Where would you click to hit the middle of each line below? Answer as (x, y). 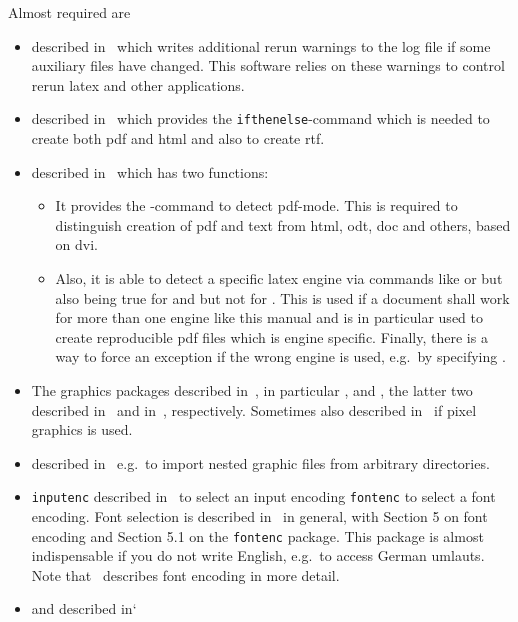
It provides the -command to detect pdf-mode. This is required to (256, 205)
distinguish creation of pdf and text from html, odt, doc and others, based (283, 224)
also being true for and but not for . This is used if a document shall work (282, 297)
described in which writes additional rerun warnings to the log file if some (261, 45)
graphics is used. (82, 429)
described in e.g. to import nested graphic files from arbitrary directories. (260, 462)
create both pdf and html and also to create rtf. (178, 138)
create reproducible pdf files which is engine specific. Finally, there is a (271, 336)
